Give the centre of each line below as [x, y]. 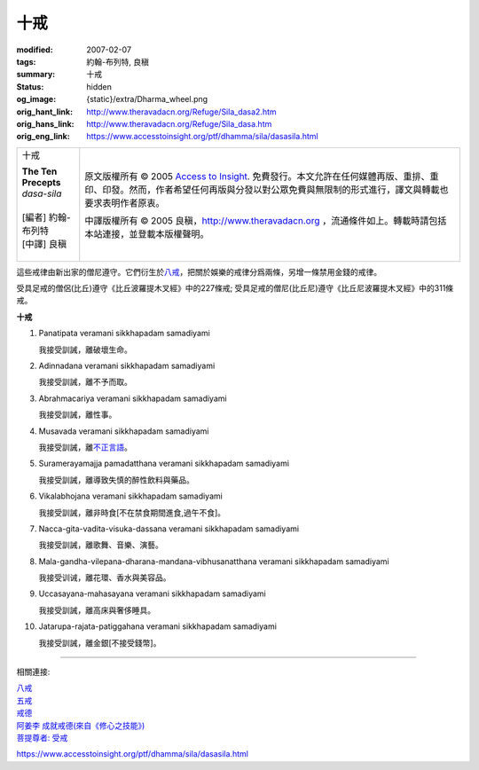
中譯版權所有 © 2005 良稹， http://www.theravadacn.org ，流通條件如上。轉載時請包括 [266, 220]
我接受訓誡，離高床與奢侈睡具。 [97, 610]
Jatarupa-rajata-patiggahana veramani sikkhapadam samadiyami [157, 626]
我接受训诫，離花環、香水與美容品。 [105, 577]
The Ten [39, 171]
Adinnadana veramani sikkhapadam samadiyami [127, 366]
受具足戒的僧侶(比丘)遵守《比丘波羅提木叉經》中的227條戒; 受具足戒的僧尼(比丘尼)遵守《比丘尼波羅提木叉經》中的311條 [235, 288]
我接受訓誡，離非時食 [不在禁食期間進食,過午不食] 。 [132, 512]
